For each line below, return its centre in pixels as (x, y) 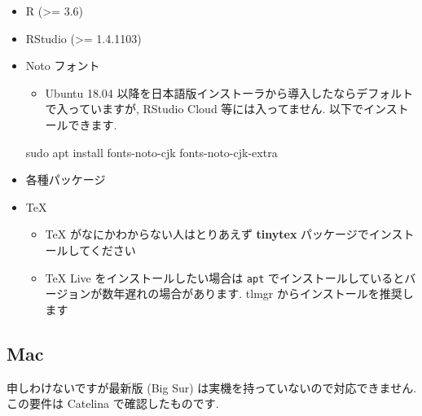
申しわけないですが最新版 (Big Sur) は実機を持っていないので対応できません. (212, 387)
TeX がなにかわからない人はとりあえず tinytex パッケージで (207, 234)
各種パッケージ (66, 180)
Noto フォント (63, 66)
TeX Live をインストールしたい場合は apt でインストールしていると (225, 277)
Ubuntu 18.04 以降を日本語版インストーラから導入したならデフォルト (229, 92)
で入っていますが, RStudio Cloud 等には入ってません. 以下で (204, 109)
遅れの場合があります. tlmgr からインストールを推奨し (269, 293)
